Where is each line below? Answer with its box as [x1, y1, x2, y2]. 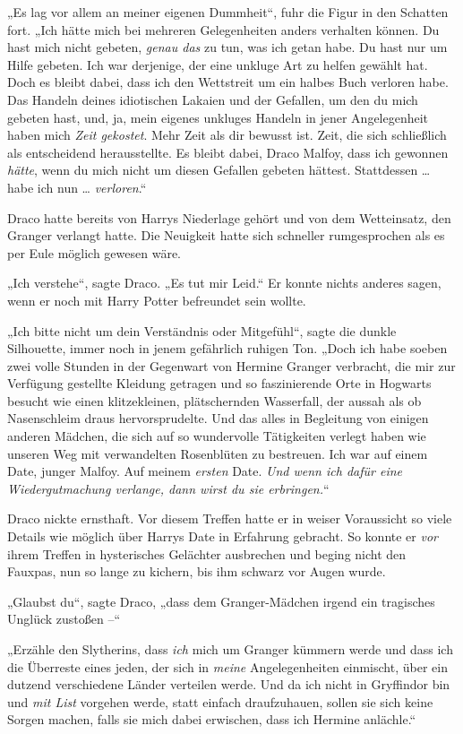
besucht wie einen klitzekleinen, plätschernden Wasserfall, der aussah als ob [7, 391, 422, 410]
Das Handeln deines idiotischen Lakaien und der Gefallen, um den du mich [7, 90, 418, 108]
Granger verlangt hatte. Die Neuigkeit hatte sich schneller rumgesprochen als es [7, 226, 445, 245]
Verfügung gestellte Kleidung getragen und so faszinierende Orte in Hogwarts [7, 374, 432, 393]
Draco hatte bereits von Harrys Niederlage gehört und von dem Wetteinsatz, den [7, 208, 451, 227]
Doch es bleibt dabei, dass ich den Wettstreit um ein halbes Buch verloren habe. [7, 73, 449, 91]
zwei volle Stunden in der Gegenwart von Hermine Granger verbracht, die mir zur [7, 356, 456, 375]
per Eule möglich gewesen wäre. [7, 243, 181, 262]
